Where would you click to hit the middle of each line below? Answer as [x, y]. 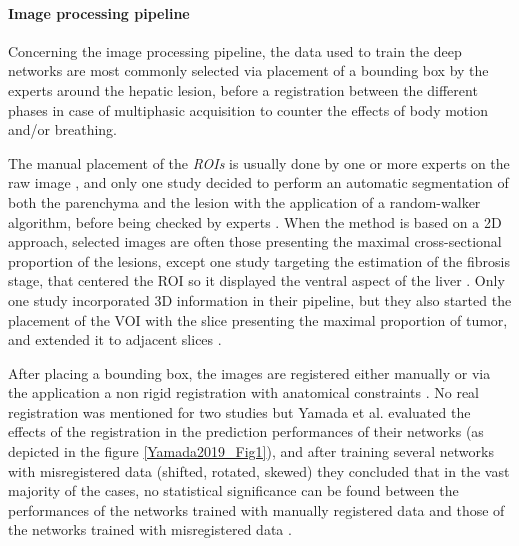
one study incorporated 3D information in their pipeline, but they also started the [260, 299]
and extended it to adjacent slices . [115, 339]
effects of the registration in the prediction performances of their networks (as [246, 431]
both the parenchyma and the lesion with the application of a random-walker [244, 201]
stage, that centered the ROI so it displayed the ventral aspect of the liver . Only [256, 280]
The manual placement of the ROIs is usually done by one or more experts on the [259, 162]
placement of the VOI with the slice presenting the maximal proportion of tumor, [258, 319]
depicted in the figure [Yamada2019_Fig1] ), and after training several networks [251, 451]
